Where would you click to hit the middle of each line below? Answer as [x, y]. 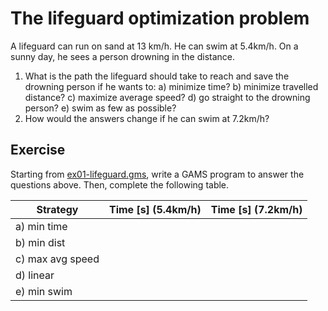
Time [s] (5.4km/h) [155, 209]
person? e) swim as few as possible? [100, 108]
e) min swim [44, 291]
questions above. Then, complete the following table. [120, 184]
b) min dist [40, 242]
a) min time [41, 226]
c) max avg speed [57, 259]
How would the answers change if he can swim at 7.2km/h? [147, 118]
